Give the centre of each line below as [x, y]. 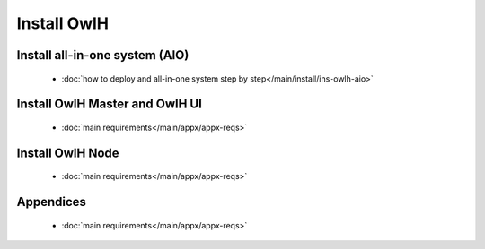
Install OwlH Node [68, 153]
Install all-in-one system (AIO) [103, 55]
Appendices [52, 202]
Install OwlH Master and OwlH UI [109, 104]
